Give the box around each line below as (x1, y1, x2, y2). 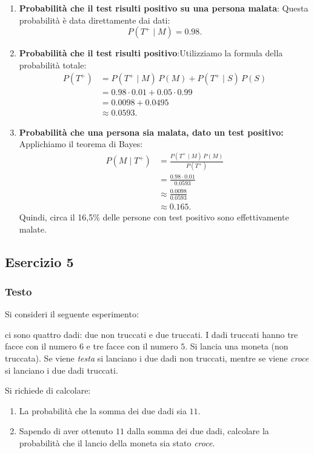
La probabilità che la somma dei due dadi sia (19, 404, 187, 417)
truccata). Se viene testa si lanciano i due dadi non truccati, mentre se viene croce (5, 352, 309, 365)
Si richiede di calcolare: (5, 384, 91, 397)
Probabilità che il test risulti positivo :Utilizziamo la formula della (19, 47, 283, 59)
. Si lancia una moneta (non (185, 340, 289, 352)
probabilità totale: (19, 58, 87, 71)
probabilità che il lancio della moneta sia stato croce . (19, 437, 215, 449)
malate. (19, 222, 47, 235)
